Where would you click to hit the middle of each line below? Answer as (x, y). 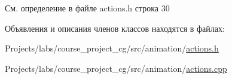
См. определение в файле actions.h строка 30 (87, 8)
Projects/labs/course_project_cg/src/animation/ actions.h (112, 48)
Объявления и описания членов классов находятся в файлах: (115, 28)
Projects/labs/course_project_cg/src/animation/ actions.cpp (116, 68)
